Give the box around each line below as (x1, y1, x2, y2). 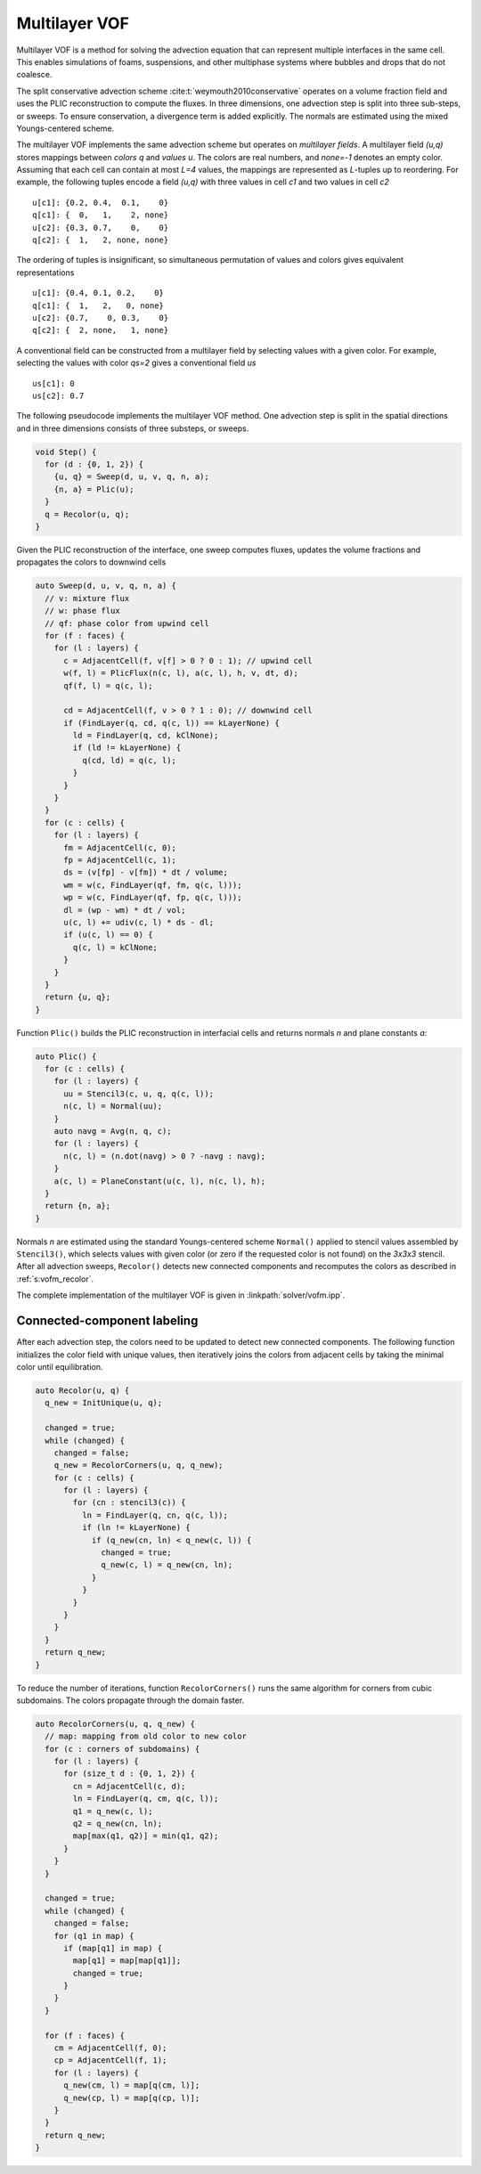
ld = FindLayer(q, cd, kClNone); (72, 730, 219, 741)
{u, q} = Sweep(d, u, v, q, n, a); (53, 472, 209, 482)
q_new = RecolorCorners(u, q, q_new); (53, 1461, 224, 1470)
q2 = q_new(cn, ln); (72, 1819, 163, 1829)
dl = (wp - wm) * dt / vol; (63, 905, 186, 915)
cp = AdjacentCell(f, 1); (53, 2056, 167, 2065)
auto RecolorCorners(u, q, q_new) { (35, 1719, 196, 1729)
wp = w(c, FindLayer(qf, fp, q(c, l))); (63, 892, 242, 903)
